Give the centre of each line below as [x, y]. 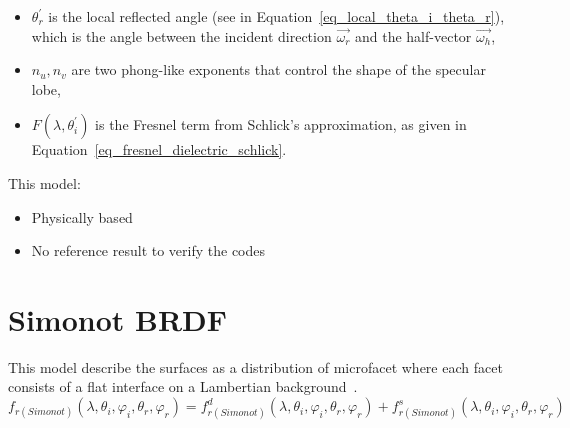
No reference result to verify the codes [148, 250]
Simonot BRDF [118, 318]
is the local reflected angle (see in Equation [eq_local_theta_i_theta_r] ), [276, 16]
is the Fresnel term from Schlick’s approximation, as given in [281, 124]
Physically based [82, 216]
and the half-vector [413, 35]
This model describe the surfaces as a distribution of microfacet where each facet [255, 366]
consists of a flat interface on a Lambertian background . [183, 386]
